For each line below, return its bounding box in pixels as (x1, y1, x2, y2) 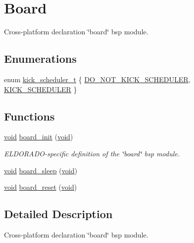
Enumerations (4, 51, 77, 66)
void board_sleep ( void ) (4, 165, 78, 175)
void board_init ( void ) (4, 131, 73, 142)
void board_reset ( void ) (4, 182, 77, 192)
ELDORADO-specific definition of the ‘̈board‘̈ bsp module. (4, 148, 180, 158)
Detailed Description (4, 206, 113, 222)
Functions (4, 108, 55, 123)
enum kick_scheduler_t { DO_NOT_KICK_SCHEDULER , (4, 74, 191, 84)
